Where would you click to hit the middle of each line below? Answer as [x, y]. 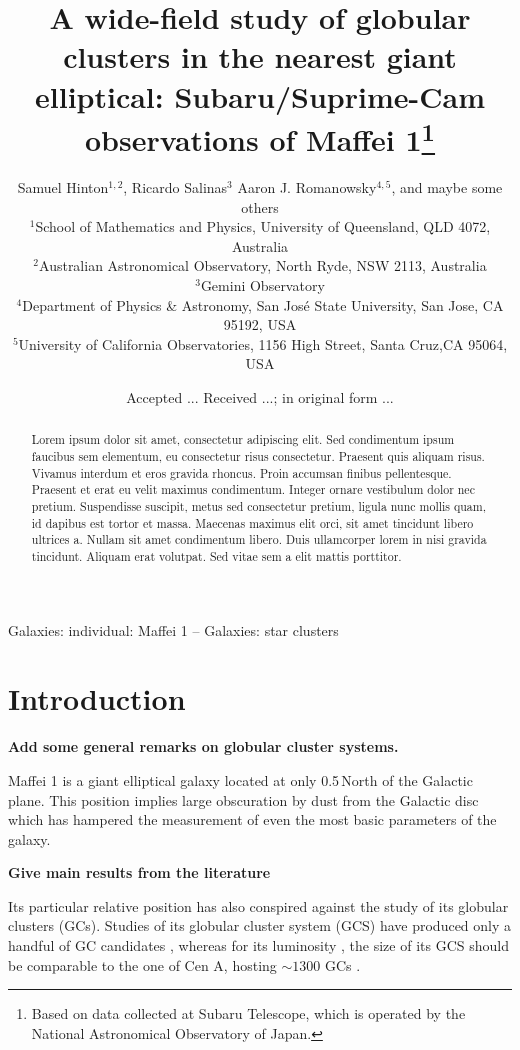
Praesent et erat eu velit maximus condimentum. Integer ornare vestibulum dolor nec [253, 489]
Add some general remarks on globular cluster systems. [203, 746]
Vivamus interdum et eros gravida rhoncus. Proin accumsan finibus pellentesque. [241, 472]
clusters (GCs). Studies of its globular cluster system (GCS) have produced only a [260, 925]
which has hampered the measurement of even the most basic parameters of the [252, 819]
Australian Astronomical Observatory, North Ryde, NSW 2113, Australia [263, 265]
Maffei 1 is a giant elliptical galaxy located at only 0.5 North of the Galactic [240, 779]
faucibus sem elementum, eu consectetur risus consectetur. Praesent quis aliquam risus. [258, 456]
